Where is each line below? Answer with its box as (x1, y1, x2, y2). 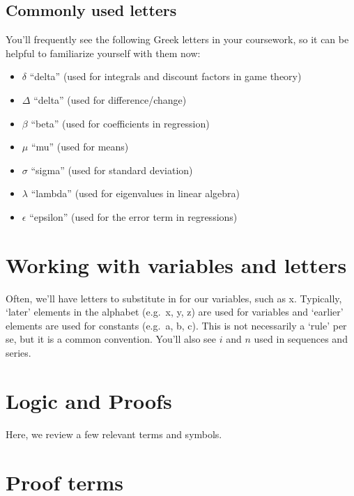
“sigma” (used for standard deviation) (31, 162, 193, 177)
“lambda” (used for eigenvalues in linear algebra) (31, 186, 240, 201)
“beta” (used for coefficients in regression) (31, 116, 210, 130)
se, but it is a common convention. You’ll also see (6, 332, 217, 346)
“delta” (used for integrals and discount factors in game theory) (29, 69, 302, 84)
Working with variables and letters (6, 250, 347, 279)
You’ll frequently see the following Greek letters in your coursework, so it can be (6, 32, 349, 47)
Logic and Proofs (6, 386, 172, 414)
